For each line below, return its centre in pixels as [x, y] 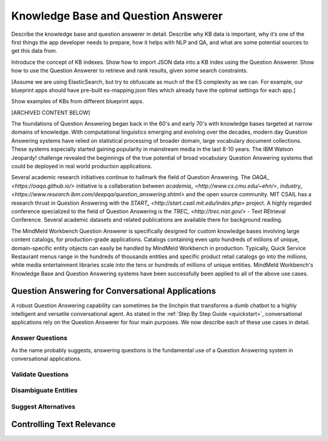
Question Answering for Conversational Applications [114, 291]
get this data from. [34, 51]
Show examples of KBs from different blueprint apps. [77, 101]
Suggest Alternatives [43, 406]
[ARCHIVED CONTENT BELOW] [51, 112]
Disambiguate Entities [44, 391]
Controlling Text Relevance [63, 424]
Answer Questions [39, 338]
